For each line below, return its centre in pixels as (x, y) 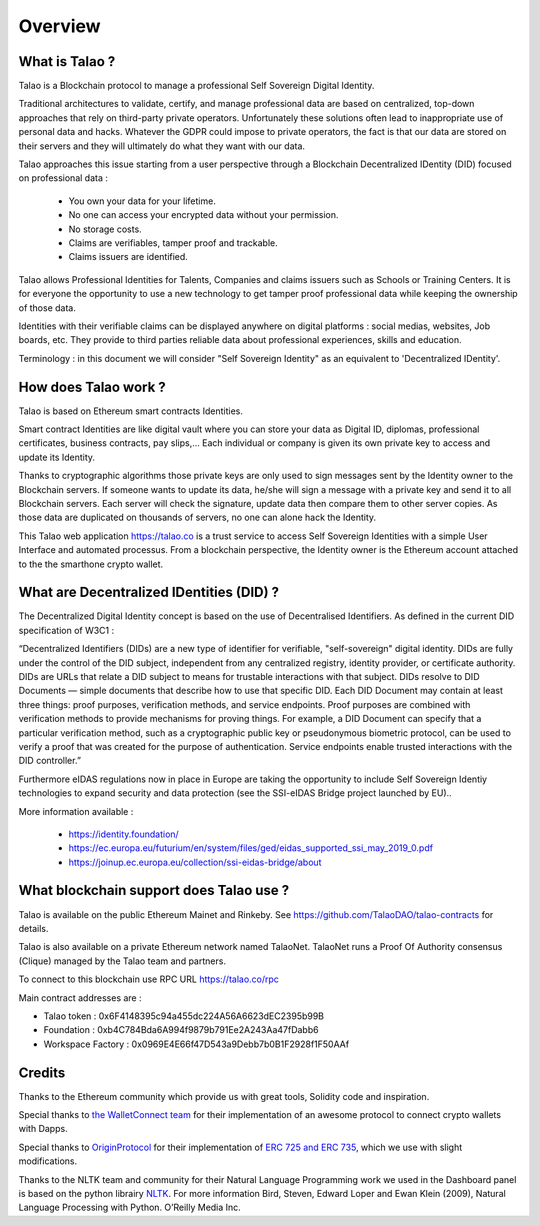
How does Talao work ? (92, 386)
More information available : (76, 811)
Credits (42, 1072)
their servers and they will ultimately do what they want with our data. (161, 146)
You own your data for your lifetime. (142, 201)
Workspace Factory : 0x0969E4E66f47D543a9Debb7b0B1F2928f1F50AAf (196, 1044)
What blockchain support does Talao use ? (154, 890)
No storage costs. (105, 229)
